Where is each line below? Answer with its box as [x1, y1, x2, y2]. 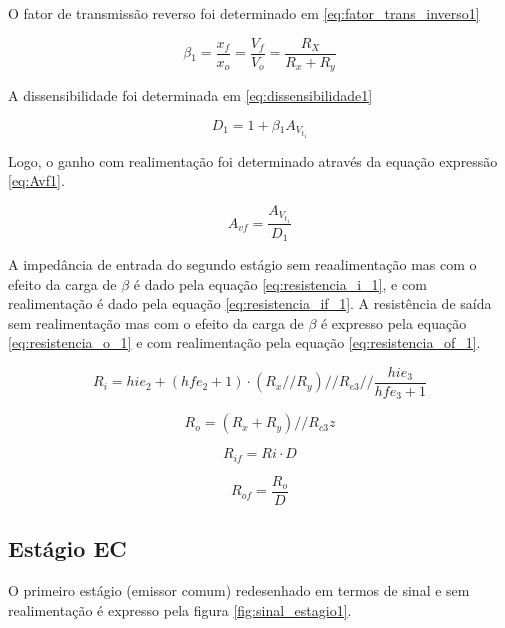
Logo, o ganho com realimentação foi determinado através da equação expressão [8, 150, 498, 171]
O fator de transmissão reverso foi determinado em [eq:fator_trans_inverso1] [8, 3, 480, 23]
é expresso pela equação [320, 312, 467, 333]
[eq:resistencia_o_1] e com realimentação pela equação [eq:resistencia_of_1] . [8, 332, 481, 353]
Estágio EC [8, 533, 127, 564]
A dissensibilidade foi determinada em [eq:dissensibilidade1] [8, 85, 373, 106]
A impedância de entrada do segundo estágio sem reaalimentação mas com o [8, 254, 477, 274]
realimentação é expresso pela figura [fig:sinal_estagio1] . [8, 599, 352, 620]
